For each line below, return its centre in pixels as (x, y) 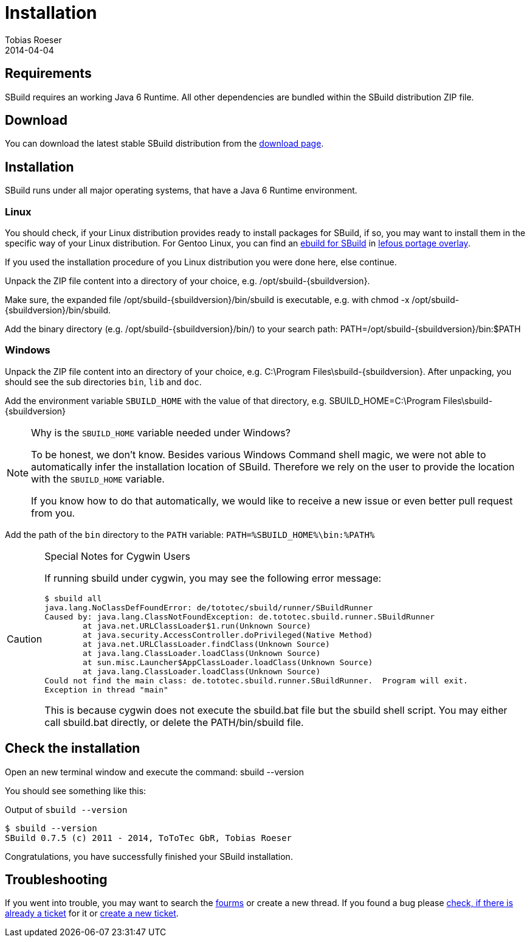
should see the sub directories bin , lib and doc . (103, 382)
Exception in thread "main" (106, 689)
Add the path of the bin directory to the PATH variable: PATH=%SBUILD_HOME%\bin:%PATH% (190, 534)
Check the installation (73, 748)
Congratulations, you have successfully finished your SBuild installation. (149, 856)
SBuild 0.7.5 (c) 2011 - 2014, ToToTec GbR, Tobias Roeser (149, 838)
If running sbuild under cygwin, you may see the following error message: (213, 578)
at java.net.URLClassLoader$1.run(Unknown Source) (197, 626)
